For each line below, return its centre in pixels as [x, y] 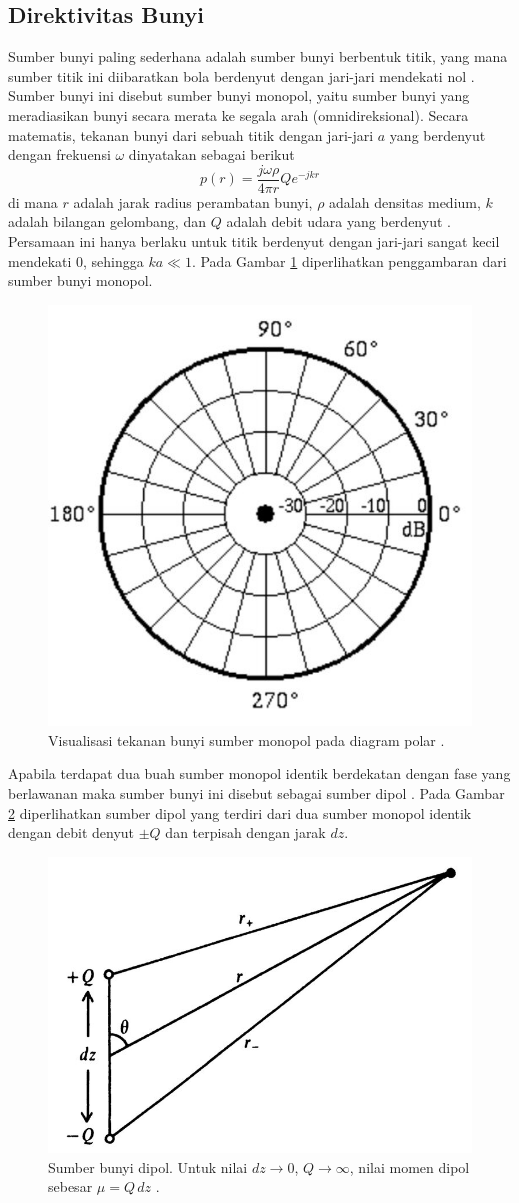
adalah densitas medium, [405, 201]
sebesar [70, 1186]
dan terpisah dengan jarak [245, 832]
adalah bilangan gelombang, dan [107, 221]
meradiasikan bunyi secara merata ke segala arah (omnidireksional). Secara [238, 114]
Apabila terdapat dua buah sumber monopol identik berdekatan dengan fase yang [259, 773]
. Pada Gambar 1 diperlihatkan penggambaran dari [349, 260]
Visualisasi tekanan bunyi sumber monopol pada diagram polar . [246, 739]
